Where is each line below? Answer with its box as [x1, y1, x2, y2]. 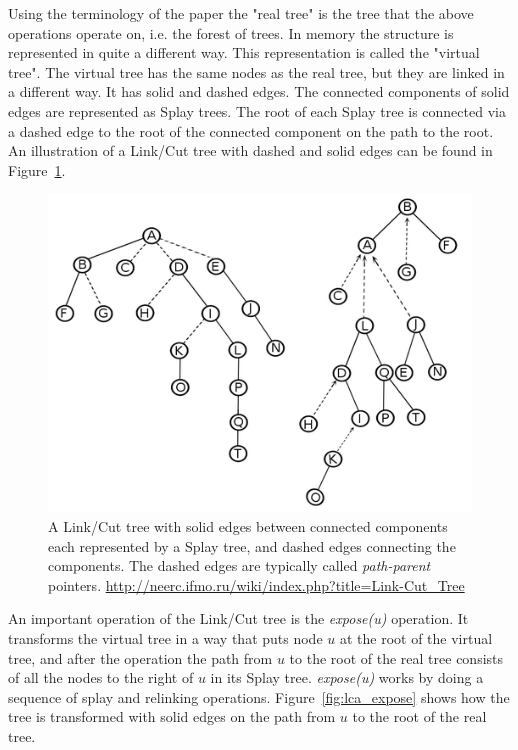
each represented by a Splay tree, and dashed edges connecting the [48, 535, 456, 556]
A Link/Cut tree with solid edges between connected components [48, 515, 448, 536]
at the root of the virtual [339, 627, 493, 648]
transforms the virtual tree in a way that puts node [8, 627, 323, 648]
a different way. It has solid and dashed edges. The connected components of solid [8, 81, 510, 102]
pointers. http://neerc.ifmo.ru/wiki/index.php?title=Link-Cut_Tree [48, 574, 465, 595]
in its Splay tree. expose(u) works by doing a [210, 667, 484, 688]
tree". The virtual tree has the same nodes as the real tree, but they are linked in [8, 61, 505, 82]
